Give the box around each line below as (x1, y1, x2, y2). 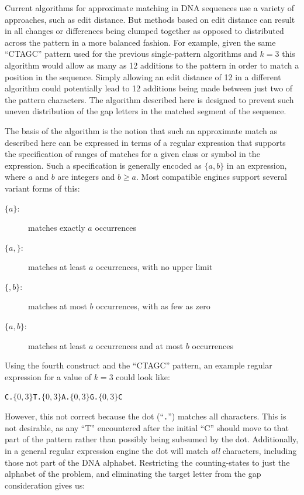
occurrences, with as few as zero (96, 300, 210, 312)
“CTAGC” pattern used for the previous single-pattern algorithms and (5, 47, 257, 60)
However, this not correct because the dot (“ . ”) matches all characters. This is (5, 410, 286, 422)
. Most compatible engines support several (136, 170, 287, 183)
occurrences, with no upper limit (96, 261, 213, 273)
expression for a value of (5, 370, 92, 383)
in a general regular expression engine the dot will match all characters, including (5, 444, 297, 456)
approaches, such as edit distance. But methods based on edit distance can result (5, 13, 295, 25)
